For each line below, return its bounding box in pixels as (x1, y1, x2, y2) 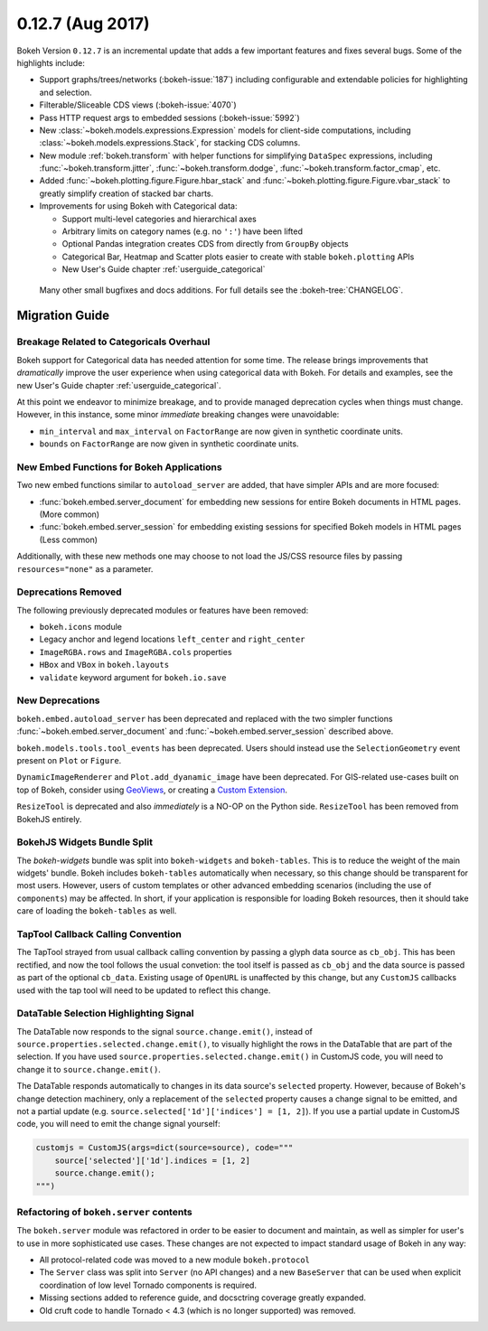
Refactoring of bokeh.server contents (16, 1205, 193, 1218)
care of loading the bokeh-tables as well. (16, 905, 177, 916)
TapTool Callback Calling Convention (16, 928, 183, 940)
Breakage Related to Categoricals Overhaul (16, 335, 211, 348)
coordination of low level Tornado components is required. (39, 1279, 258, 1290)
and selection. (39, 87, 92, 98)
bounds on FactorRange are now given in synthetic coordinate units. (39, 438, 299, 449)
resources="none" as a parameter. (16, 563, 154, 574)
